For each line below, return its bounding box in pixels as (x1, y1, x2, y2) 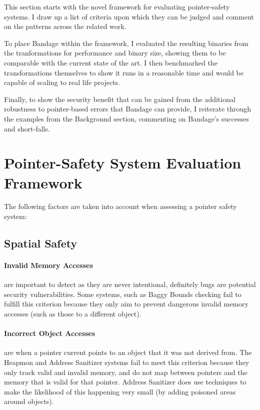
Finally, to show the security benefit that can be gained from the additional (4, 93, 235, 104)
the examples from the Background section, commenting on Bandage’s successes (4, 113, 249, 123)
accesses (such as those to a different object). (4, 308, 141, 318)
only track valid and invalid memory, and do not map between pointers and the (4, 366, 247, 377)
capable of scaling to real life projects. (4, 77, 120, 87)
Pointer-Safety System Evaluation (4, 152, 241, 173)
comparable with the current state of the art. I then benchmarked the (4, 57, 217, 67)
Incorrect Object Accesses (4, 328, 95, 338)
